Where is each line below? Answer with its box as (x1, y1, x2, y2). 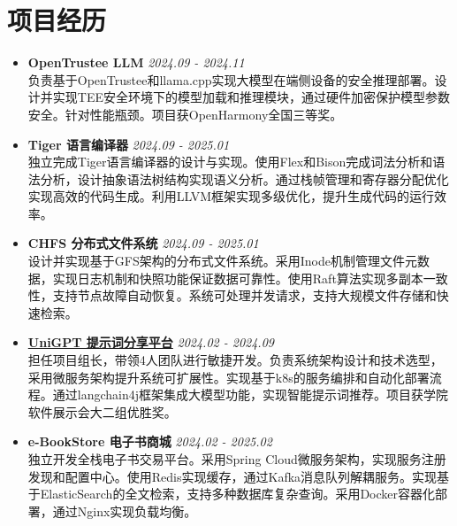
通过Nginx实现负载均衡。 (52, 501, 197, 520)
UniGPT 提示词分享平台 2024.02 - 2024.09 (27, 333, 274, 352)
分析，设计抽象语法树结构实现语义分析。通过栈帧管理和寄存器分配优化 (40, 169, 449, 188)
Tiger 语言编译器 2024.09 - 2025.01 (27, 135, 230, 153)
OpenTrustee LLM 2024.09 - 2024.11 (27, 53, 245, 72)
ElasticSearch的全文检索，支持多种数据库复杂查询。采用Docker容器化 (40, 484, 436, 503)
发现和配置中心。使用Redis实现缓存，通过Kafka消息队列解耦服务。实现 (27, 467, 438, 485)
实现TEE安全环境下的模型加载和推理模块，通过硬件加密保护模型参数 (52, 88, 450, 106)
